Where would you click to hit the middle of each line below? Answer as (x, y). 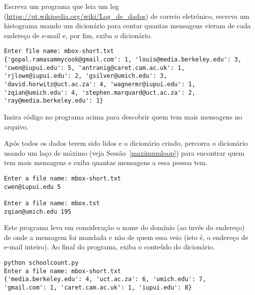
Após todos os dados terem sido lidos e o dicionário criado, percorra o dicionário (126, 143)
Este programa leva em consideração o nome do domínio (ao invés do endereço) (124, 227)
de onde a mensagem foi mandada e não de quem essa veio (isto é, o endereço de (126, 237)
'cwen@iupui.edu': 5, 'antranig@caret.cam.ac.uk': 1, (95, 68)
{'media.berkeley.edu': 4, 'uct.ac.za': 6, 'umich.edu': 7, (105, 279)
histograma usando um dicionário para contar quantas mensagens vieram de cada (127, 26)
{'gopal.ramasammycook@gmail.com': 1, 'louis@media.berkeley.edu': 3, (123, 60)
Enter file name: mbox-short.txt (59, 51)
